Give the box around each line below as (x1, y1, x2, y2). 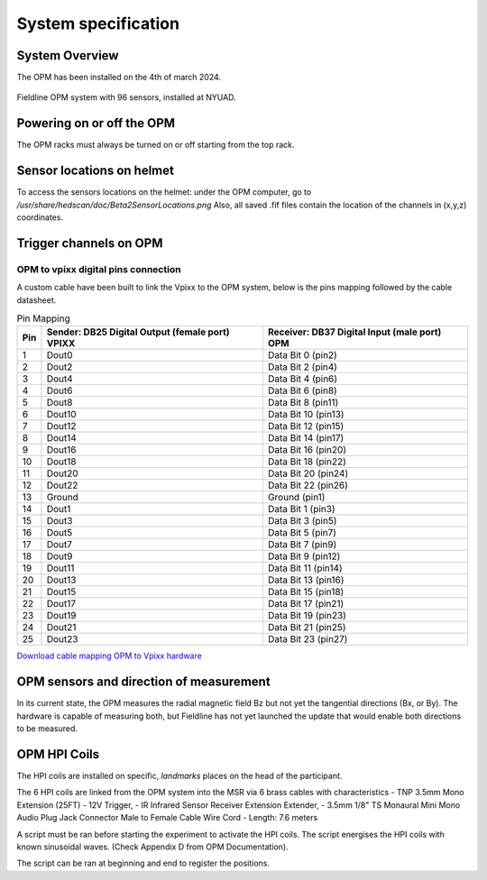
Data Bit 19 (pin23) (267, 610, 347, 622)
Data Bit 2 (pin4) (267, 361, 338, 373)
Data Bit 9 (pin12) (267, 550, 341, 563)
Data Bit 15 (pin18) (267, 586, 345, 599)
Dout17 (46, 598, 77, 610)
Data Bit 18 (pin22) (267, 455, 347, 468)
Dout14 (46, 432, 77, 445)
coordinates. (16, 212, 63, 223)
